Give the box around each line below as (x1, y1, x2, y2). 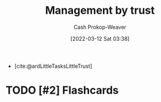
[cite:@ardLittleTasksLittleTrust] (14, 62, 92, 70)
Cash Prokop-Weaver (73, 23, 127, 31)
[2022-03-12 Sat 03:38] (70, 35, 130, 42)
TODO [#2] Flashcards (5, 83, 119, 97)
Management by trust (45, 4, 155, 17)
